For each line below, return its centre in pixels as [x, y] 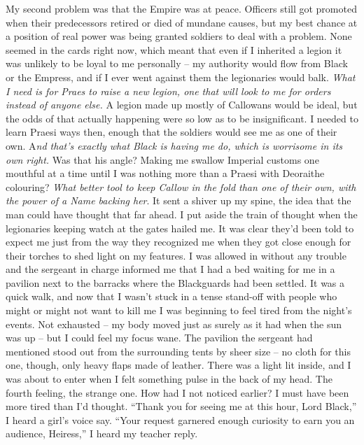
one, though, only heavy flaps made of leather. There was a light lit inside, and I [178, 365]
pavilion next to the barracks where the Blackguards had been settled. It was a [175, 282]
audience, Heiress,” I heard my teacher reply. [102, 433]
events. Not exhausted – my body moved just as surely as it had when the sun [174, 324]
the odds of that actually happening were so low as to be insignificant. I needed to [182, 118]
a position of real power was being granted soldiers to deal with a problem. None [179, 36]
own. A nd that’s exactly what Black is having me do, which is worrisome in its [174, 145]
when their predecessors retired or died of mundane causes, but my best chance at [182, 22]
